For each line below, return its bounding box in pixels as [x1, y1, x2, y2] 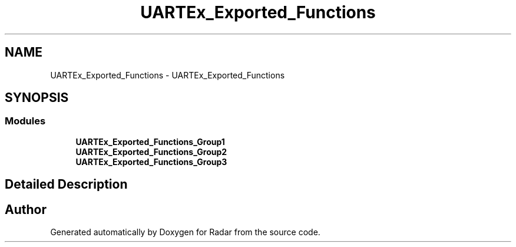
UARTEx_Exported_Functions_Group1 [75, 136, 225, 147]
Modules [5, 115, 46, 127]
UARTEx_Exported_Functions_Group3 [75, 156, 227, 167]
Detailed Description [5, 177, 128, 192]
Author [5, 202, 47, 217]
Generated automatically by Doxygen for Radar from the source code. [50, 227, 320, 238]
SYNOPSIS [5, 90, 69, 106]
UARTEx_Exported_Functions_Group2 [75, 146, 227, 157]
